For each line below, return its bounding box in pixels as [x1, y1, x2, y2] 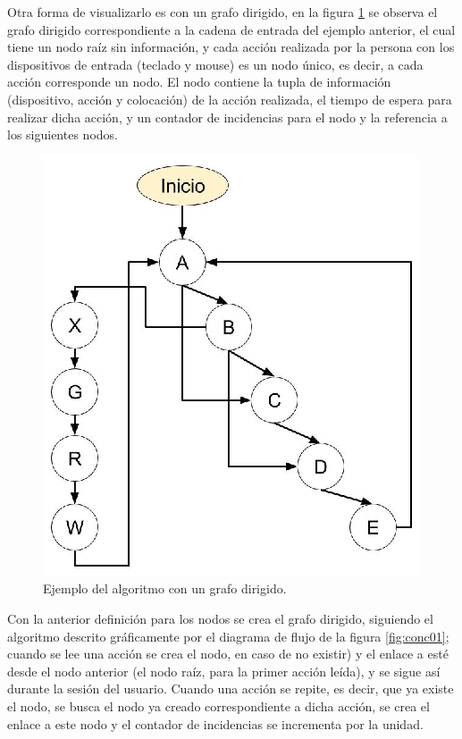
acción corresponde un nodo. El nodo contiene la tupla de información [7, 72, 391, 91]
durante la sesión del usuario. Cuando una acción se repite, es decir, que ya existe [7, 679, 454, 698]
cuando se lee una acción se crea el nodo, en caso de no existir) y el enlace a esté [7, 644, 449, 663]
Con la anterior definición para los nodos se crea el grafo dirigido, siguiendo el [7, 609, 433, 627]
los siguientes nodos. [7, 125, 118, 144]
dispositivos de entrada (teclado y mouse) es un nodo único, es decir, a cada [7, 55, 424, 73]
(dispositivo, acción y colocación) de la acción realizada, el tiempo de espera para [7, 89, 452, 108]
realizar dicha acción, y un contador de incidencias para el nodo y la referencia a [7, 107, 448, 126]
